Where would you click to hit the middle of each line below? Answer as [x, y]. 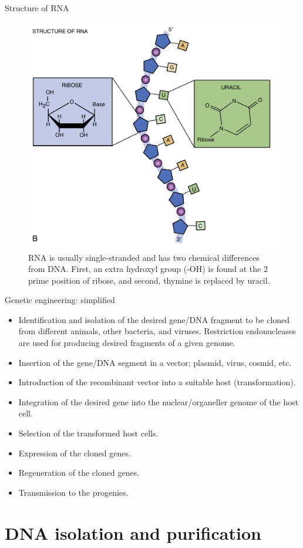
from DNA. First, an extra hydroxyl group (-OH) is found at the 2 [148, 269]
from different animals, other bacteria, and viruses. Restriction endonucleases [157, 331]
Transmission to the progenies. [73, 492]
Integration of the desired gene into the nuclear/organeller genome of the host [159, 401]
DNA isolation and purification [133, 532]
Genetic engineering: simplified [60, 300]
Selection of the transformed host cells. [88, 433]
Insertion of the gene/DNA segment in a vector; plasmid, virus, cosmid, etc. [155, 362]
